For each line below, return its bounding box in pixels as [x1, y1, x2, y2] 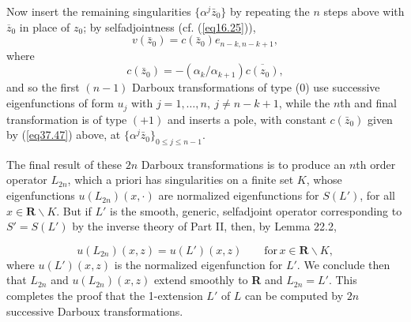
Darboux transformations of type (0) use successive [132, 79, 380, 95]
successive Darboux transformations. [6, 302, 183, 319]
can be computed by [245, 287, 344, 304]
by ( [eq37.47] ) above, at [6, 126, 121, 143]
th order [356, 155, 396, 172]
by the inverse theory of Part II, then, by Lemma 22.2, [72, 218, 337, 234]
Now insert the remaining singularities [6, 3, 191, 19]
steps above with [323, 3, 405, 19]
